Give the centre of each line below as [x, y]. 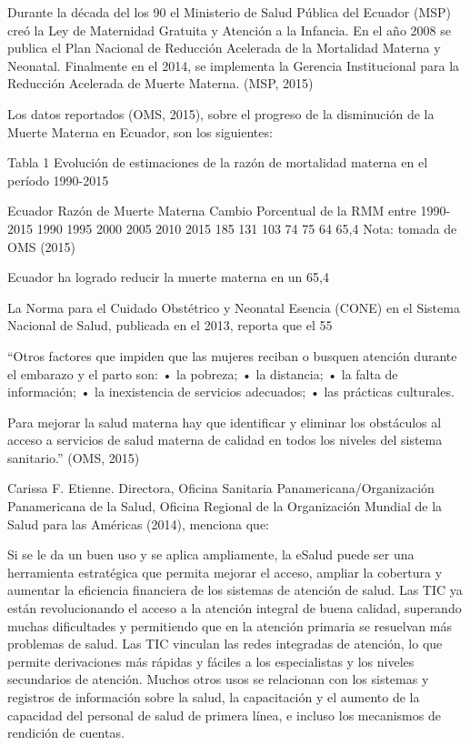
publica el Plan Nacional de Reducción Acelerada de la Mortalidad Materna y [224, 48]
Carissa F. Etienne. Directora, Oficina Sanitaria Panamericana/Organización [221, 488]
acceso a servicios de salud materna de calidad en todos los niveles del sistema [225, 440]
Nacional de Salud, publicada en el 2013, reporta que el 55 [170, 325]
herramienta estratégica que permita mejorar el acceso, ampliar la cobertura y [225, 572]
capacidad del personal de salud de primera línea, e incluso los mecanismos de [224, 715]
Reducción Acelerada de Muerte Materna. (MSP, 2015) [160, 83]
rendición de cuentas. [66, 733]
